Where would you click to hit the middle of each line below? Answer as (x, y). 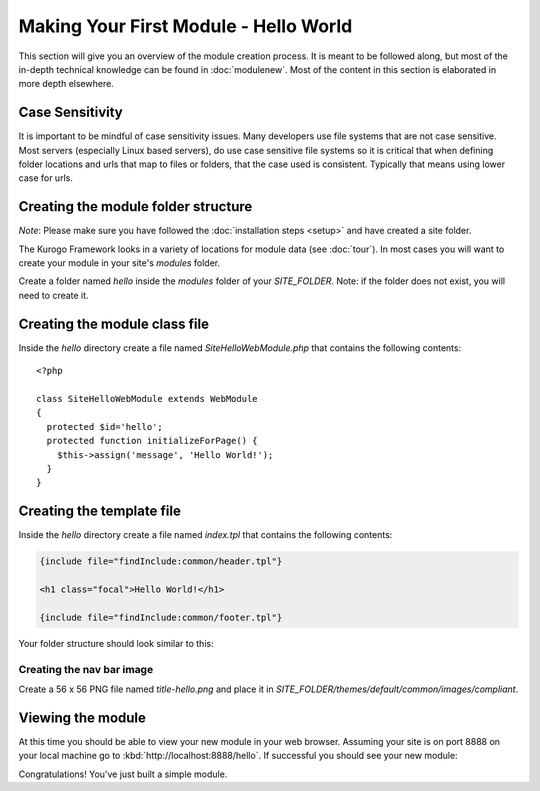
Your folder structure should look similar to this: (116, 643)
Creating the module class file (114, 323)
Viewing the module (82, 717)
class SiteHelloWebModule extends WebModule (147, 398)
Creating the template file (100, 511)
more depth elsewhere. (66, 84)
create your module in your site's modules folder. (119, 263)
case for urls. (46, 178)
